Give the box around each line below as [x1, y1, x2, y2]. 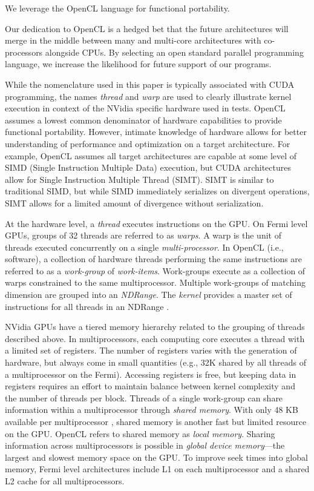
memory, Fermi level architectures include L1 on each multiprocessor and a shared [5, 463, 310, 475]
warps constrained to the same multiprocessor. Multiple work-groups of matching [5, 276, 306, 289]
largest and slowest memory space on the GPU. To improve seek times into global [5, 450, 308, 463]
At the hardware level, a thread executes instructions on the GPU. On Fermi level [5, 217, 308, 229]
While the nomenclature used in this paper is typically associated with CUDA [5, 77, 295, 90]
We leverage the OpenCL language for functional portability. [5, 2, 230, 14]
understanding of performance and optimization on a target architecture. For [5, 137, 290, 150]
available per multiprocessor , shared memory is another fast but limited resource [5, 415, 307, 427]
